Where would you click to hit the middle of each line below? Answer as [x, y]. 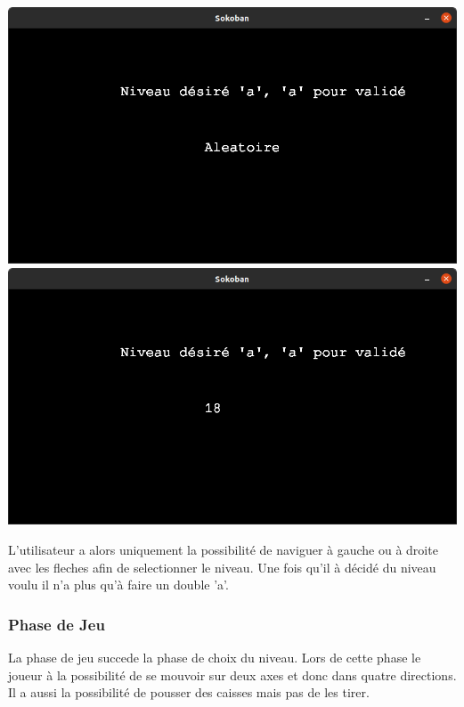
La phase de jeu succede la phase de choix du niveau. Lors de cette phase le [215, 658]
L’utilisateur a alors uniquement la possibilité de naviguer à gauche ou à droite [223, 550]
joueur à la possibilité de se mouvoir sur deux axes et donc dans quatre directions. [232, 674]
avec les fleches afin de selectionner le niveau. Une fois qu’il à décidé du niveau [222, 567]
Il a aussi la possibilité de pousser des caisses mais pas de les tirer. [189, 692]
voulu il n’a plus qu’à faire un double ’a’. [118, 585]
